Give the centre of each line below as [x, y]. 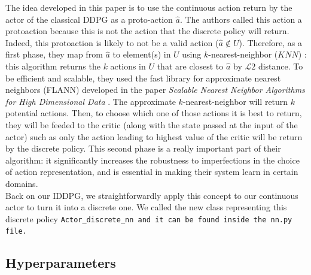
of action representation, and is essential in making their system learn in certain [152, 172]
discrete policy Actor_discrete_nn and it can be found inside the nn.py [149, 218]
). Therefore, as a [271, 42]
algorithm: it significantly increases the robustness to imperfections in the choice [153, 160]
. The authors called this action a [241, 19]
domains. [22, 183]
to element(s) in [142, 54]
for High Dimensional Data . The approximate [91, 101]
